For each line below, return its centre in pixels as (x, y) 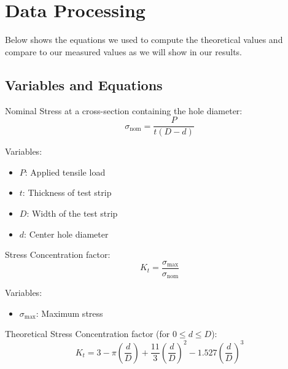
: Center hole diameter (66, 234)
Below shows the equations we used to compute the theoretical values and (144, 40)
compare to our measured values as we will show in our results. (123, 51)
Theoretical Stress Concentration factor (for (88, 334)
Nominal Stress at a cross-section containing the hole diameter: (124, 110)
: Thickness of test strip (67, 192)
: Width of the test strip (72, 213)
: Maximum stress (69, 313)
